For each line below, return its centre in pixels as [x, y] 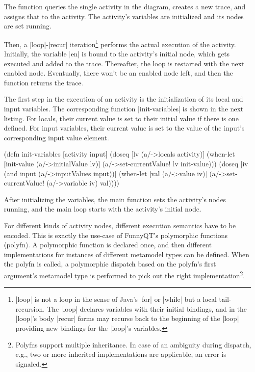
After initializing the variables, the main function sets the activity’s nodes [115, 199]
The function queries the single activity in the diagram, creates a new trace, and [125, 6]
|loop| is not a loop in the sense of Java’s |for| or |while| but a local [116, 299]
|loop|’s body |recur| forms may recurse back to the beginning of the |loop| [127, 318]
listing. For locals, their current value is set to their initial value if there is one [121, 118]
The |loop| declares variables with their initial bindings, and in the [147, 308]
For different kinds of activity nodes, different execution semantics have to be [120, 225]
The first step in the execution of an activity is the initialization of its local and [124, 99]
